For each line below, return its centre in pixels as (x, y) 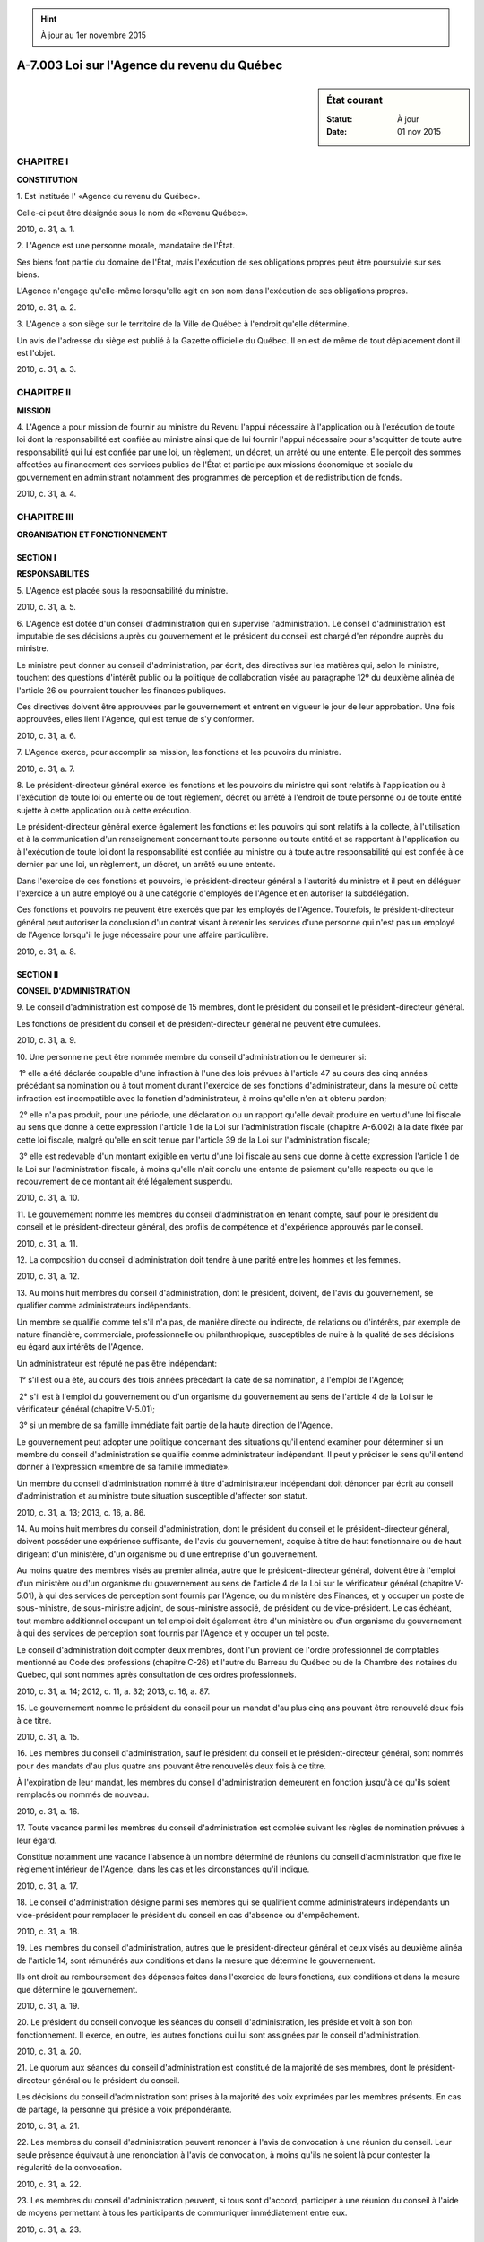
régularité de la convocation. (69, 2168)
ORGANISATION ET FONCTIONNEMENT (92, 534)
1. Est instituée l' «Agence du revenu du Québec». (108, 196)
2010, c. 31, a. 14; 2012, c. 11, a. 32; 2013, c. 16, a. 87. (113, 1691)
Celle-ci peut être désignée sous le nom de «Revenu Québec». (132, 213)
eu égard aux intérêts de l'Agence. (80, 1347)
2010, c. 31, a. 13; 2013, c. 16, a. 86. (82, 1512)
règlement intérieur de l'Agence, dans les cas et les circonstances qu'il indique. (163, 1869)
